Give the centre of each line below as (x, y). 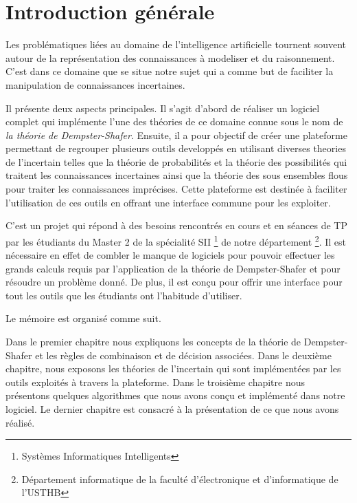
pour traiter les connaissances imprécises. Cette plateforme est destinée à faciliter (176, 189)
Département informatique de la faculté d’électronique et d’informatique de (180, 479)
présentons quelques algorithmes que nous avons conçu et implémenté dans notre (175, 395)
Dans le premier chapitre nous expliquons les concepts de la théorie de (153, 342)
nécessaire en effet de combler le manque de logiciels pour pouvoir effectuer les (170, 255)
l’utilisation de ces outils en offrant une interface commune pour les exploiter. (168, 202)
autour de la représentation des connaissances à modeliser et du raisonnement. (170, 57)
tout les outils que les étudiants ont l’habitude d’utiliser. (124, 295)
